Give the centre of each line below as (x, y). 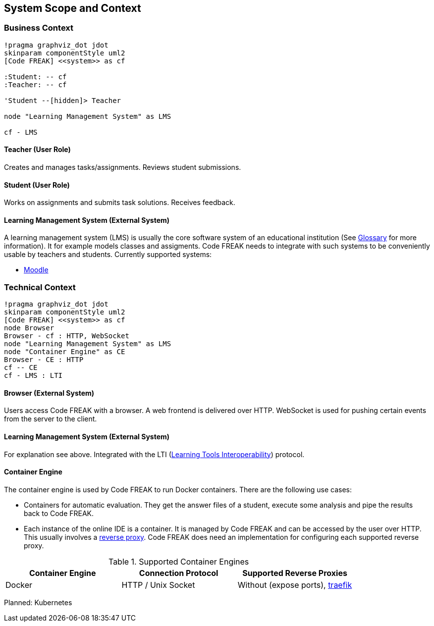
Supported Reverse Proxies (295, 573)
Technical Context (40, 287)
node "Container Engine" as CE (65, 352)
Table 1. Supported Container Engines (179, 561)
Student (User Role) (37, 185)
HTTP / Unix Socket (158, 585)
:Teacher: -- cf (35, 84)
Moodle (36, 270)
